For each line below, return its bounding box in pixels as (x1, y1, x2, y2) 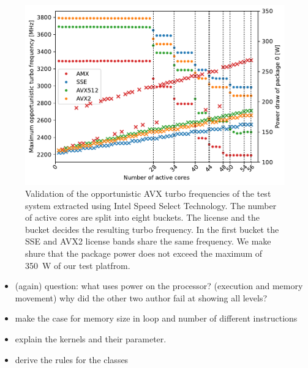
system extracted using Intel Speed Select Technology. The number (25, 199, 277, 212)
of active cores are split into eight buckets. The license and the (25, 211, 260, 224)
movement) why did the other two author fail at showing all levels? (15, 291, 268, 304)
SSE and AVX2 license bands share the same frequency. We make (25, 235, 271, 248)
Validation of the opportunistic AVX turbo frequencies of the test (25, 187, 271, 200)
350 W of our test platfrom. (25, 259, 130, 271)
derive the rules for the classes (15, 353, 129, 366)
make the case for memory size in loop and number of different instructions (15, 312, 298, 325)
